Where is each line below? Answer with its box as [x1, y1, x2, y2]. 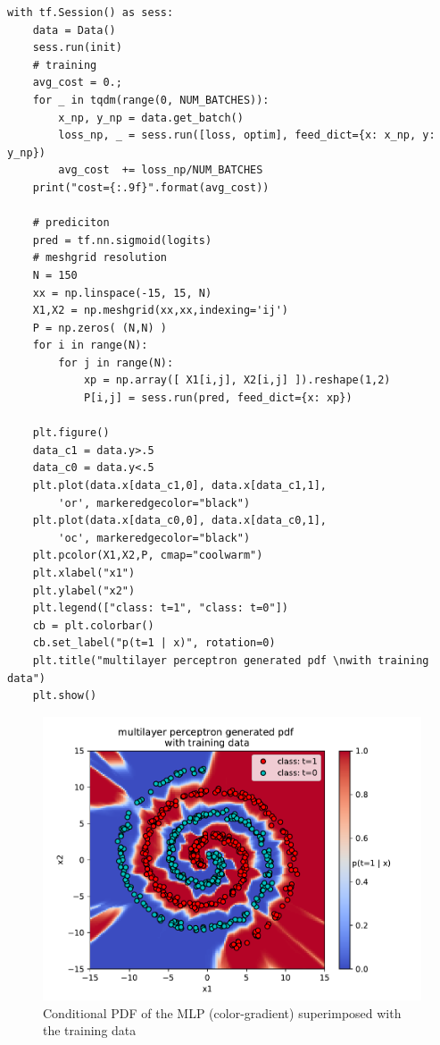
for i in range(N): [32, 339, 148, 352]
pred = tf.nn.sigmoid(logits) [32, 233, 212, 247]
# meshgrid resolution [32, 251, 167, 265]
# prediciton [32, 216, 110, 230]
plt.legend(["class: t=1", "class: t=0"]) [32, 602, 288, 615]
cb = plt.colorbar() [32, 619, 154, 632]
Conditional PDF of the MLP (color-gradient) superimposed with [43, 1003, 402, 1022]
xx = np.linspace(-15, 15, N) [32, 286, 212, 299]
